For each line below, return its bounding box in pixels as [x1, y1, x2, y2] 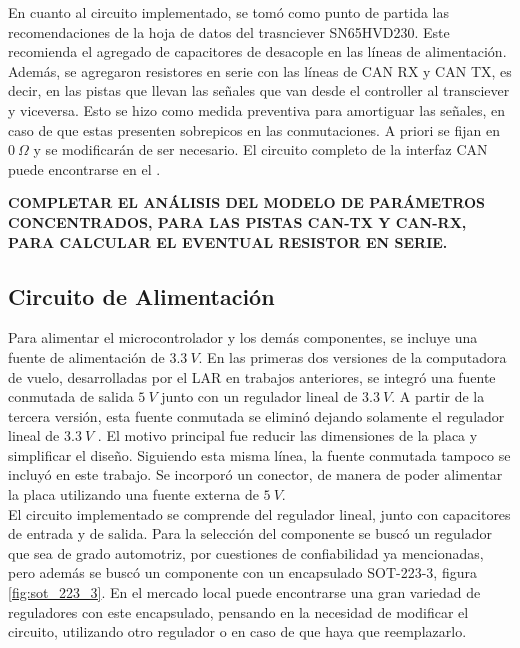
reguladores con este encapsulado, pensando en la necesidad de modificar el [8, 601, 469, 622]
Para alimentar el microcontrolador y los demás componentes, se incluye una [8, 327, 478, 348]
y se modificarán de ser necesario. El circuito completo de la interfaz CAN [33, 139, 488, 160]
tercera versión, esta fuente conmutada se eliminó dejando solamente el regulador [8, 405, 505, 426]
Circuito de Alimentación [8, 280, 275, 311]
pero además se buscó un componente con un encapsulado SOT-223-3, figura [8, 562, 477, 583]
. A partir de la [391, 386, 485, 407]
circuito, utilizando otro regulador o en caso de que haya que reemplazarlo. [8, 621, 467, 642]
